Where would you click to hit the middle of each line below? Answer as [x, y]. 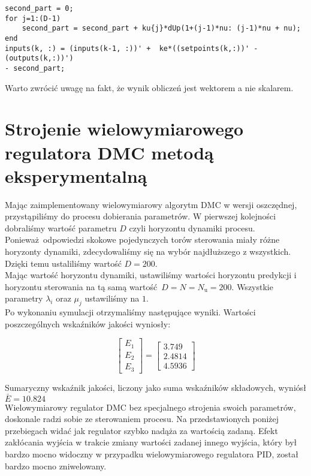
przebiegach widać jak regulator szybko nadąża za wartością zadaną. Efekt [141, 430]
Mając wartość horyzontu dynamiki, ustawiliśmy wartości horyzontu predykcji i [151, 275]
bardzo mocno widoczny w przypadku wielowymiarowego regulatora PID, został [152, 454]
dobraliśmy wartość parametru [61, 228]
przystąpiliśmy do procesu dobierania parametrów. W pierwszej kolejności [141, 216]
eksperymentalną [76, 175]
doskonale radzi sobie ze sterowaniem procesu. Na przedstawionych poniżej [142, 419]
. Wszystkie [252, 286]
